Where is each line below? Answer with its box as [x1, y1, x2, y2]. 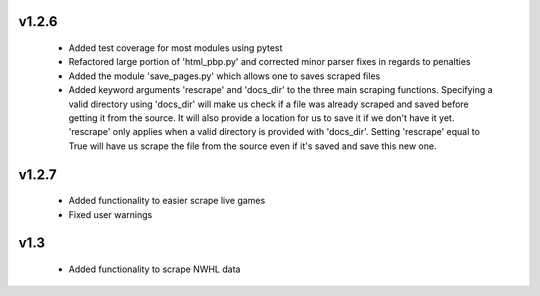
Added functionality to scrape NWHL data [68, 263, 241, 275]
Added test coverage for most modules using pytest [68, 42, 283, 54]
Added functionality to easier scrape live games [68, 195, 266, 207]
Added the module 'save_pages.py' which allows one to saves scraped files [68, 70, 381, 82]
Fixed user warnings [68, 208, 153, 220]
